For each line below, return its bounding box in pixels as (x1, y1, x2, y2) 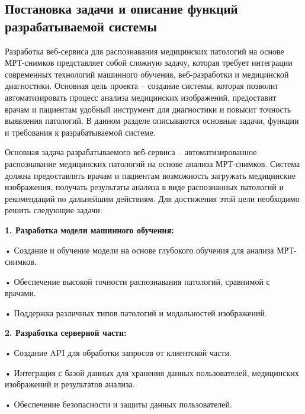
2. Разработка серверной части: (5, 326, 127, 339)
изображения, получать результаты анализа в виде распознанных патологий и (5, 181, 284, 193)
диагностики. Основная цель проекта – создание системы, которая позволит (5, 79, 279, 92)
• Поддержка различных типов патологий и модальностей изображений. (5, 306, 267, 319)
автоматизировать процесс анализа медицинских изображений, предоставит (5, 91, 277, 103)
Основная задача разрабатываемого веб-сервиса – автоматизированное (5, 146, 257, 158)
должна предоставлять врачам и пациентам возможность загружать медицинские (5, 169, 296, 181)
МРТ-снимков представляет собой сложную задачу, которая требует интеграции (5, 56, 293, 69)
